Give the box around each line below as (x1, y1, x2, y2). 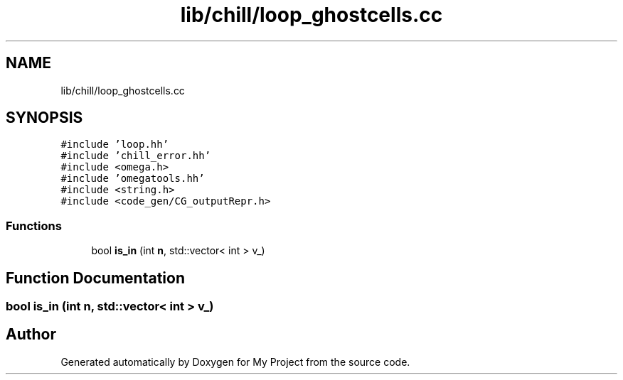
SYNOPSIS (6, 109, 83, 127)
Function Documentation (6, 268, 185, 287)
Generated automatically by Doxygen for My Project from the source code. (60, 355, 410, 368)
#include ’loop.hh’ (60, 139, 169, 151)
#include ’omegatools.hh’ (60, 173, 205, 185)
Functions (6, 218, 62, 233)
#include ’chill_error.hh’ (60, 150, 211, 162)
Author (6, 325, 56, 344)
